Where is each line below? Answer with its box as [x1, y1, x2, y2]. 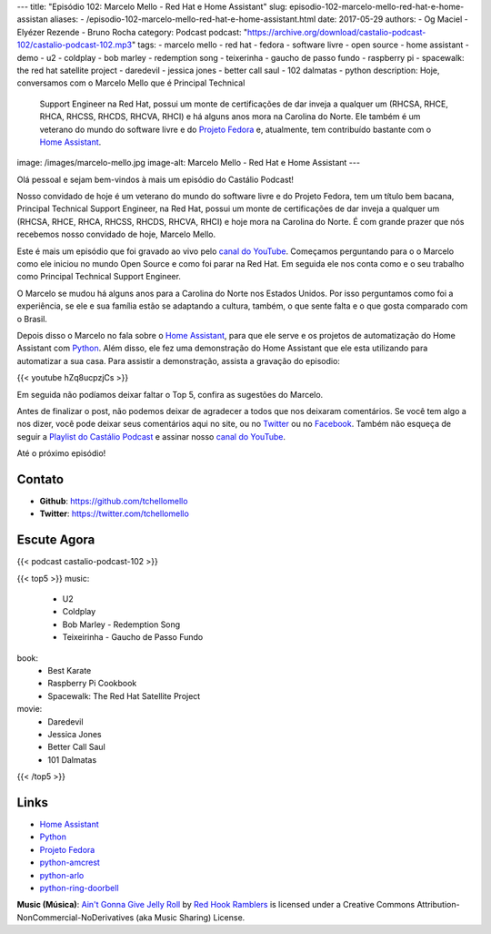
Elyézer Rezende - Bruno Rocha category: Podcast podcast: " [16, 26, 248, 37]
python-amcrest [39, 857, 100, 868]
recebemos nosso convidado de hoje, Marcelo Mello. [16, 228, 216, 240]
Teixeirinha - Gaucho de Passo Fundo [62, 632, 204, 643]
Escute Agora [16, 533, 95, 548]
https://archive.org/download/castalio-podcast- [246, 26, 426, 37]
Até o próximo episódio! [16, 448, 106, 459]
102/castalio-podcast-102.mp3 [16, 39, 132, 50]
